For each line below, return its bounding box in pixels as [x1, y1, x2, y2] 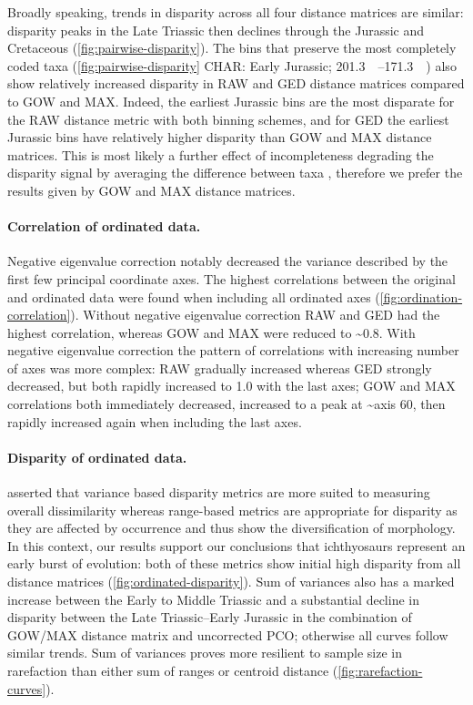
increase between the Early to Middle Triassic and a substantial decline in [7, 589, 419, 608]
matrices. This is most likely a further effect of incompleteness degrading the [7, 145, 434, 164]
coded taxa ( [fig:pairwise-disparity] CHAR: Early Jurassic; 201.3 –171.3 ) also [7, 56, 457, 75]
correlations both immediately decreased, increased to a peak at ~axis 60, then [7, 394, 446, 414]
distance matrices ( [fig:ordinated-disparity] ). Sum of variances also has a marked [7, 572, 455, 591]
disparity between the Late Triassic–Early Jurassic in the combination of [7, 608, 412, 627]
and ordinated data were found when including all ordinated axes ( [7, 287, 380, 306]
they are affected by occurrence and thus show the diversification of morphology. [7, 518, 456, 537]
